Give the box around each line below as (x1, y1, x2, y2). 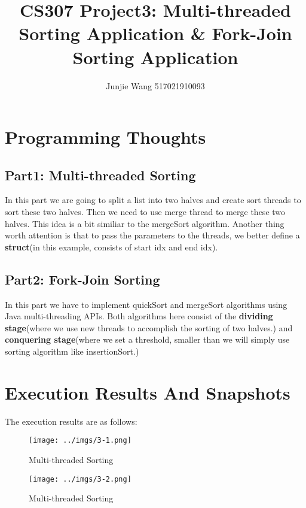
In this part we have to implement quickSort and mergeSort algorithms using (5, 298, 287, 310)
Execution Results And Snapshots (5, 380, 290, 404)
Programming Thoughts (5, 125, 206, 149)
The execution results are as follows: (5, 415, 137, 427)
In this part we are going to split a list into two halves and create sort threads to (5, 193, 301, 206)
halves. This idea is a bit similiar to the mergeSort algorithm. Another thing (5, 217, 284, 229)
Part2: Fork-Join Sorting (5, 270, 160, 288)
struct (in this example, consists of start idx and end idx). (5, 240, 218, 253)
